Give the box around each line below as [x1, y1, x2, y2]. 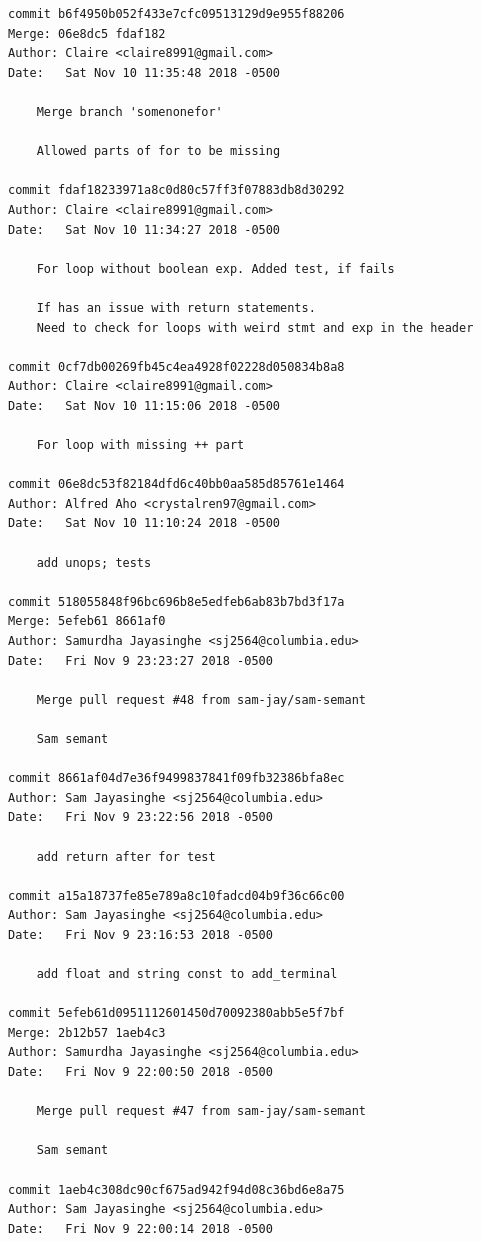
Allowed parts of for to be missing [36, 144, 281, 159]
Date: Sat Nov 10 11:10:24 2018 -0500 [8, 516, 281, 531]
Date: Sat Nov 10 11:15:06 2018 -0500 [8, 398, 281, 413]
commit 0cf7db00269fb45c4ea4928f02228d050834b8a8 [8, 359, 345, 374]
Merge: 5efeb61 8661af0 [8, 614, 166, 629]
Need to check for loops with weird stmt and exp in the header [36, 320, 474, 335]
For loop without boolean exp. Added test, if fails [36, 261, 395, 276]
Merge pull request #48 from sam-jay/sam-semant [36, 692, 366, 707]
